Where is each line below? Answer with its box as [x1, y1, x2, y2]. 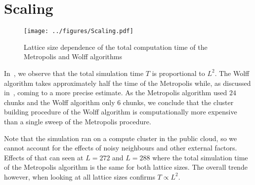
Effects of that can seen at [4, 152, 84, 162]
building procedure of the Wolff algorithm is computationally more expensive [4, 107, 237, 117]
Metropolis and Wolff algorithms [24, 51, 122, 62]
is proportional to [152, 68, 205, 78]
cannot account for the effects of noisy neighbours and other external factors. [4, 143, 237, 153]
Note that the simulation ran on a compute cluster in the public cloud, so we [4, 133, 237, 143]
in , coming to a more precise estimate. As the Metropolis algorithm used [4, 87, 227, 98]
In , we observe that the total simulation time [4, 68, 144, 78]
